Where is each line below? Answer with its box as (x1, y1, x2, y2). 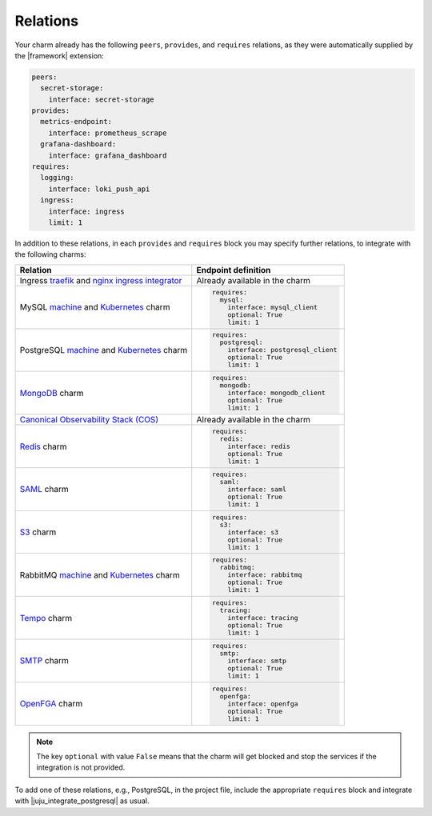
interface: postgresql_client (227, 346, 338, 354)
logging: (40, 173, 74, 182)
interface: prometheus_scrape (48, 128, 167, 138)
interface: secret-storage (48, 94, 155, 104)
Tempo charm (19, 612, 72, 623)
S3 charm (19, 526, 57, 538)
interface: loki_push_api (48, 184, 150, 194)
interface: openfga (227, 699, 299, 708)
